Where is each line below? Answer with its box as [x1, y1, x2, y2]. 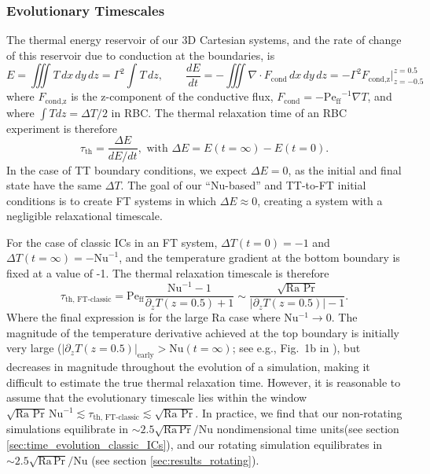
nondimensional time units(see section [216, 421, 399, 437]
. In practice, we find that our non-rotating [195, 405, 402, 421]
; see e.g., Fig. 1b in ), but [232, 340, 361, 356]
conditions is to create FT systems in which [6, 192, 216, 208]
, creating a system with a [257, 192, 383, 208]
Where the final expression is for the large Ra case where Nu [6, 309, 299, 325]
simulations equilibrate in [6, 421, 128, 437]
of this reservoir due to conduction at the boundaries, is [6, 46, 275, 63]
